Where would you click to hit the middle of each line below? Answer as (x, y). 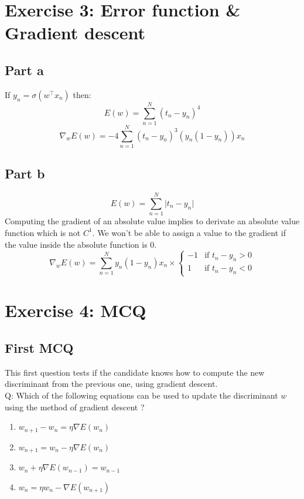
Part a (24, 70)
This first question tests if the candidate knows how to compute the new (135, 372)
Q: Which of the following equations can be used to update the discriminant (141, 395)
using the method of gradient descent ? (75, 407)
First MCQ (39, 348)
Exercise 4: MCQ (76, 310)
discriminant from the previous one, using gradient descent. (111, 384)
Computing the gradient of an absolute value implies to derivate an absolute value (152, 221)
